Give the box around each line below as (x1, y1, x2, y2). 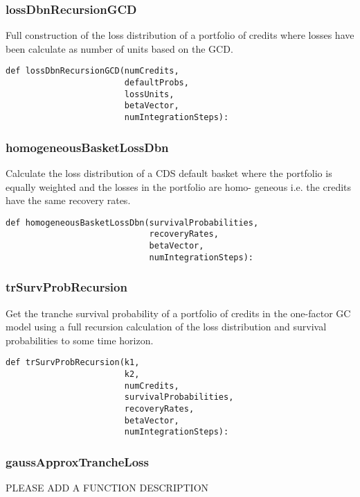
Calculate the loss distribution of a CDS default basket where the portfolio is (6, 165, 332, 180)
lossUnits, (124, 89, 174, 99)
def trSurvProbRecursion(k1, (6, 357, 140, 368)
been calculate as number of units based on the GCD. (6, 41, 233, 56)
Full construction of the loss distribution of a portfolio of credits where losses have (6, 28, 354, 42)
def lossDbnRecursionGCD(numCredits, (6, 66, 179, 76)
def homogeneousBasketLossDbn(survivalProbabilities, (6, 217, 259, 228)
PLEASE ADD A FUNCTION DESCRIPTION (6, 480, 209, 495)
